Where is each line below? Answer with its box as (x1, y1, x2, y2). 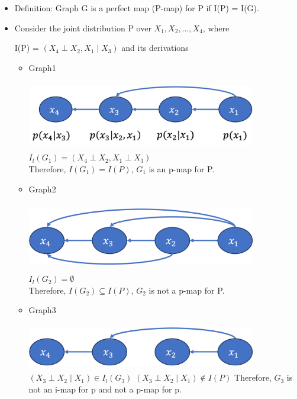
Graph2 (28, 182, 56, 195)
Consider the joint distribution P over (14, 21, 151, 34)
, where (202, 21, 230, 34)
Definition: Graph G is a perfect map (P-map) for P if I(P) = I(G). (14, 2, 259, 14)
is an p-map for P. (148, 162, 215, 175)
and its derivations (121, 41, 189, 54)
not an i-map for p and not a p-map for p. (28, 382, 182, 395)
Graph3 (28, 304, 56, 316)
